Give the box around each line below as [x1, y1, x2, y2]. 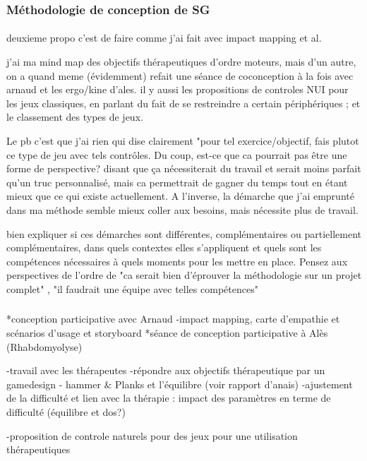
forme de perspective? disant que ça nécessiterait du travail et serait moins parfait [6, 161, 361, 176]
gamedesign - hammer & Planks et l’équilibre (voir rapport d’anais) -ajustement [6, 376, 353, 391]
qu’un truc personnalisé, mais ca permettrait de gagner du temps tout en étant [6, 174, 348, 189]
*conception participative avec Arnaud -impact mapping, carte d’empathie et [6, 311, 340, 326]
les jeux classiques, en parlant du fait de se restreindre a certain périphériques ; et [6, 95, 361, 110]
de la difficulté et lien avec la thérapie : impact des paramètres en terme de [6, 390, 331, 405]
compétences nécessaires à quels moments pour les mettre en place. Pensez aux [6, 253, 348, 268]
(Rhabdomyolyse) [6, 339, 83, 354]
